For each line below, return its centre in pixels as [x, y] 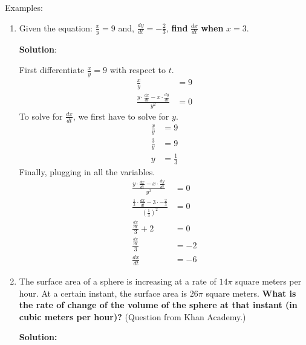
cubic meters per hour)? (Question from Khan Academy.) [132, 316]
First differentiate [52, 70]
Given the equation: [56, 27]
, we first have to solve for [121, 116]
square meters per [269, 281]
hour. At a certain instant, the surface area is [103, 293]
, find [177, 27]
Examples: [24, 7]
